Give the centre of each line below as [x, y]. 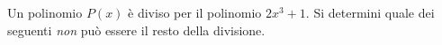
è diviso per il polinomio [195, 12]
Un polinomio [45, 12]
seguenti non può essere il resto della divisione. [136, 30]
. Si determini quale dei [370, 12]
